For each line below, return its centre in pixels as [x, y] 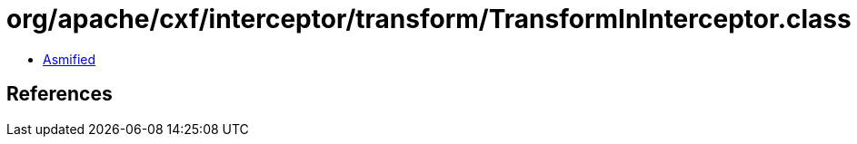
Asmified [70, 59]
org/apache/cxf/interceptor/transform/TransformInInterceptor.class [429, 19]
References [60, 94]
